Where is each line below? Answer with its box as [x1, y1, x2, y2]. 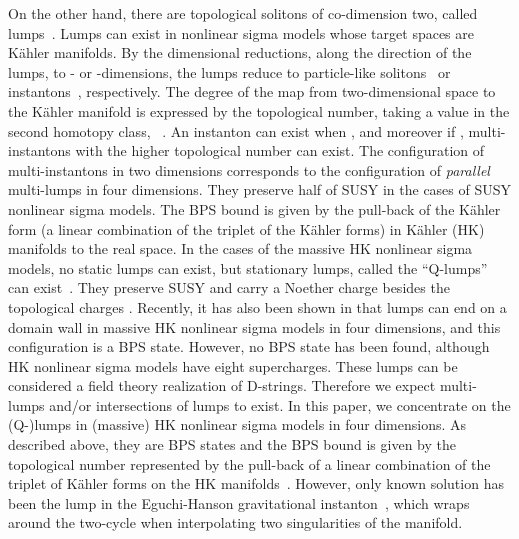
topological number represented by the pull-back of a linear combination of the [8, 453, 491, 474]
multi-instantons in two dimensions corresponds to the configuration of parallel [8, 159, 490, 180]
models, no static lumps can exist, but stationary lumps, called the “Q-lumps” [8, 257, 488, 278]
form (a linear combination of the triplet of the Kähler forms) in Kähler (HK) [8, 218, 485, 239]
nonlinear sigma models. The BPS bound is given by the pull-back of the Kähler [8, 198, 501, 219]
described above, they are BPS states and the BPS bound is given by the [8, 434, 456, 455]
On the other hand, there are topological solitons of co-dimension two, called [8, 3, 478, 23]
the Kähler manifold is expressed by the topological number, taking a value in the [8, 100, 510, 121]
